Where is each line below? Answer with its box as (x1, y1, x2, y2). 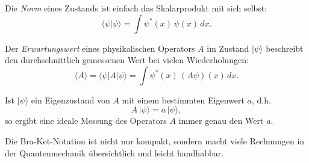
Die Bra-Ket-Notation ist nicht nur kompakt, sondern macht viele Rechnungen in (5, 134, 305, 147)
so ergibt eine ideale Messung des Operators (5, 114, 167, 127)
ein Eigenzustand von (31, 93, 110, 106)
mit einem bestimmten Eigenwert (122, 93, 245, 106)
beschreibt (266, 42, 304, 54)
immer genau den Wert (178, 114, 264, 127)
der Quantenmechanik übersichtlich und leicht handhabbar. (5, 146, 224, 159)
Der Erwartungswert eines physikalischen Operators (5, 42, 195, 54)
